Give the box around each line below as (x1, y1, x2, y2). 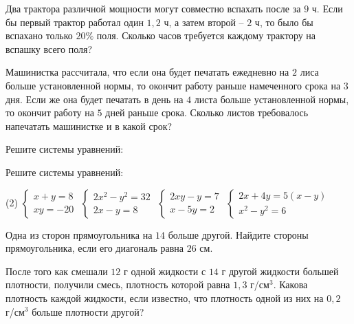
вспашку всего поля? (5, 41, 93, 56)
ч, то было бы (254, 14, 313, 29)
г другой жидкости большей (221, 263, 339, 278)
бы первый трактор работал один (5, 14, 144, 29)
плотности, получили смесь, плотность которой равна (5, 277, 230, 292)
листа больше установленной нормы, (194, 91, 349, 106)
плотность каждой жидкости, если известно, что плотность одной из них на (5, 290, 324, 305)
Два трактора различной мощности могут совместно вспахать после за (5, 1, 301, 15)
